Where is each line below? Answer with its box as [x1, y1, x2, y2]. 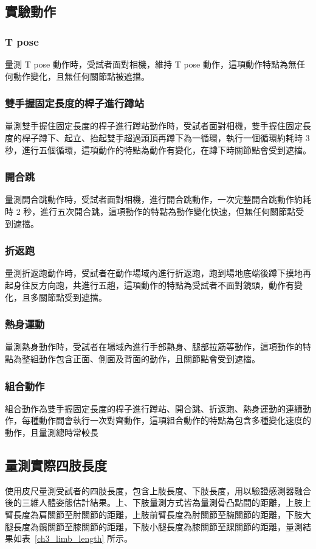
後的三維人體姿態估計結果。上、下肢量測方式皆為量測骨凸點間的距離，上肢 [5, 496, 303, 509]
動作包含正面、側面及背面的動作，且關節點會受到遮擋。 [38, 352, 260, 365]
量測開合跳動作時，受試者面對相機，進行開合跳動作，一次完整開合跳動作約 [5, 193, 303, 206]
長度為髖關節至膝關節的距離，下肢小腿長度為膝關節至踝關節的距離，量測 [13, 520, 303, 533]
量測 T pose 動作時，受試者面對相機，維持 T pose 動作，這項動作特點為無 [5, 58, 297, 70]
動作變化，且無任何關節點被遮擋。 [13, 69, 149, 82]
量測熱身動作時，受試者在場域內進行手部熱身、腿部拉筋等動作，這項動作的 [5, 340, 303, 353]
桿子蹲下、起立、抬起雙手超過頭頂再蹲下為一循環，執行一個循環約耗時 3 [21, 131, 310, 144]
